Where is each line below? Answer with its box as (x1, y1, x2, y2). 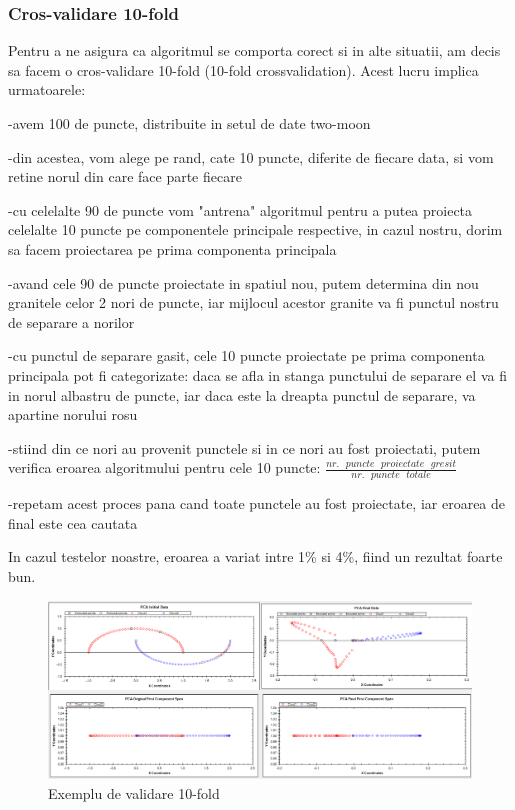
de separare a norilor (8, 311, 135, 332)
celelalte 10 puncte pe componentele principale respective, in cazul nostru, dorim (8, 219, 503, 240)
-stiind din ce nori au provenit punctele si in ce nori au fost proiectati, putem (8, 437, 481, 458)
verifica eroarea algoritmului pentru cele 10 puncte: (8, 457, 321, 478)
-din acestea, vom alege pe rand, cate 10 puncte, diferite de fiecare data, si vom (8, 146, 494, 167)
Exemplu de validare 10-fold (48, 782, 220, 803)
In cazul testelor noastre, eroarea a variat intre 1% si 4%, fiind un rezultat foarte (8, 546, 503, 567)
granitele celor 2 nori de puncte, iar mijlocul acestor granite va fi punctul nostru (8, 292, 499, 313)
